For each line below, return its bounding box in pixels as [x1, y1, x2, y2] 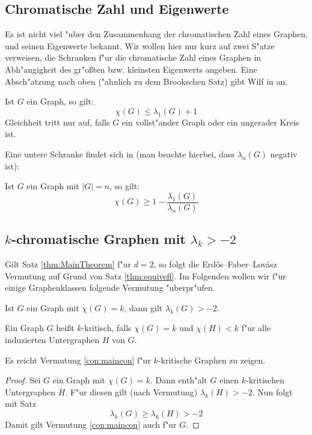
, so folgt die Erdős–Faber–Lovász [153, 258, 278, 270]
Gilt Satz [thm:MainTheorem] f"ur [5, 258, 132, 270]
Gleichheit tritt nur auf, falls [5, 115, 110, 128]
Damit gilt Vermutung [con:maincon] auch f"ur [5, 418, 177, 430]
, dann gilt [124, 301, 163, 314]
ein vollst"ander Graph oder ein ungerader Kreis [121, 115, 299, 128]
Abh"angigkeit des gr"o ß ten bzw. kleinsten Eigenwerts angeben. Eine [5, 62, 257, 75]
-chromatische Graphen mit [11, 230, 186, 248]
